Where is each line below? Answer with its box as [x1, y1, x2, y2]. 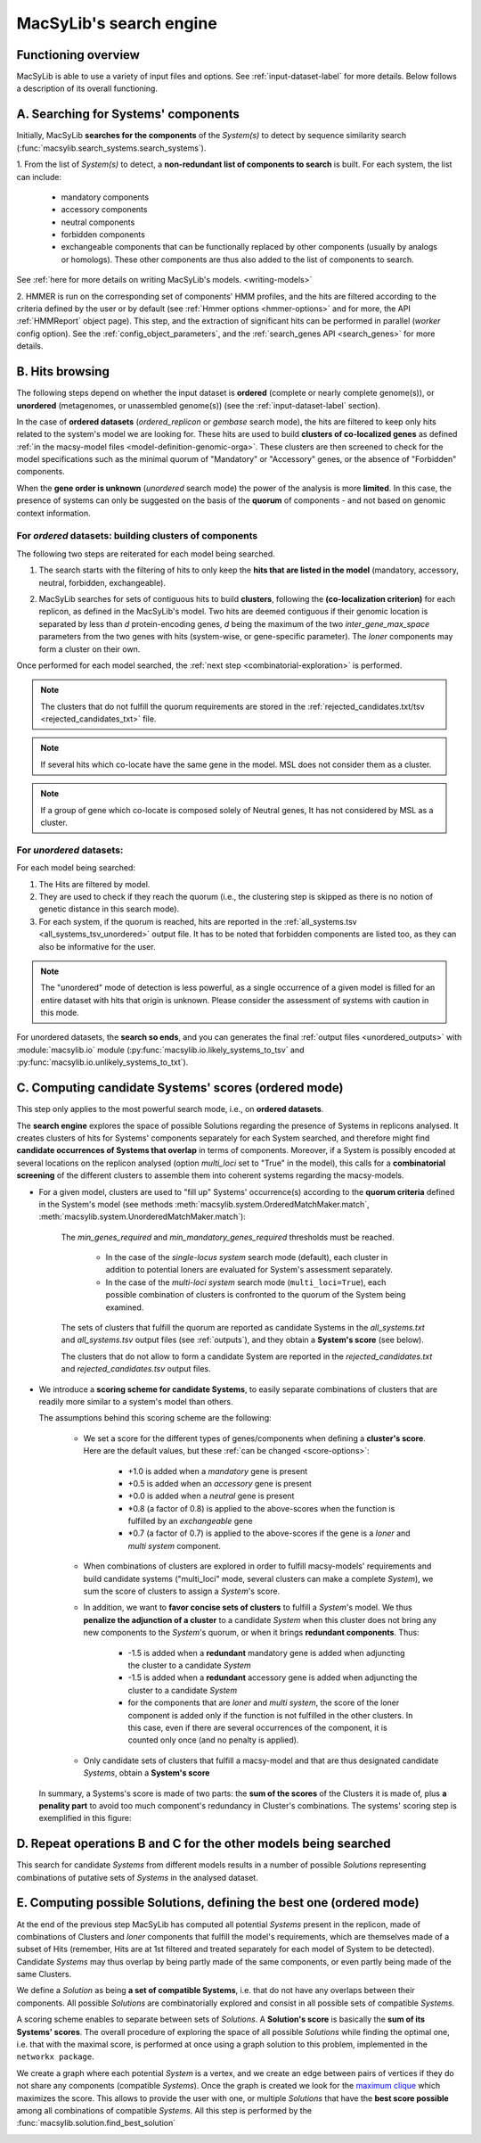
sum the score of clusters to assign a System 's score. [83, 1586, 281, 1596]
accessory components [61, 204, 148, 215]
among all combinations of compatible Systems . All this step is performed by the [16, 2105, 312, 2115]
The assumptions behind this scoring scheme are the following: [38, 1413, 272, 1423]
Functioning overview [16, 47, 140, 62]
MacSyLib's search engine [16, 13, 217, 33]
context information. [16, 507, 91, 518]
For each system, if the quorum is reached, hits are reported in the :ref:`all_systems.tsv [38, 916, 357, 927]
